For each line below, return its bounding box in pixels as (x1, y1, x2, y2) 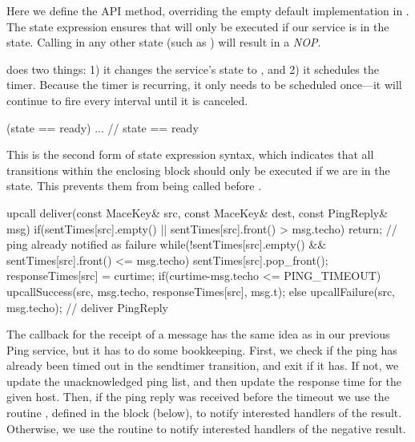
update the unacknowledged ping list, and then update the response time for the (6, 372, 402, 389)
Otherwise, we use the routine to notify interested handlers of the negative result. (6, 420, 406, 436)
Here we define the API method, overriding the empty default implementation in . (6, 2, 409, 18)
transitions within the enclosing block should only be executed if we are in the (6, 161, 390, 178)
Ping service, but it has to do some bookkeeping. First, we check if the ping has (6, 341, 397, 358)
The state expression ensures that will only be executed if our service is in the (6, 18, 389, 34)
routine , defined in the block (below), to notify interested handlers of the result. (6, 404, 402, 421)
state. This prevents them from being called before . (6, 177, 262, 194)
